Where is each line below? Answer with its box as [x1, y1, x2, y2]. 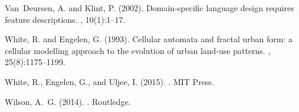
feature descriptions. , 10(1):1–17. [5, 13, 126, 25]
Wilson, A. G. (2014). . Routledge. [5, 95, 131, 107]
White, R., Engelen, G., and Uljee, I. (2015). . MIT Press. [5, 75, 214, 87]
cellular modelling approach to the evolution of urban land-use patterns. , [5, 44, 271, 56]
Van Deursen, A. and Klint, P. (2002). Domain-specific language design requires [5, 2, 294, 13]
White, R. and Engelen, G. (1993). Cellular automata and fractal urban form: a [5, 33, 293, 45]
